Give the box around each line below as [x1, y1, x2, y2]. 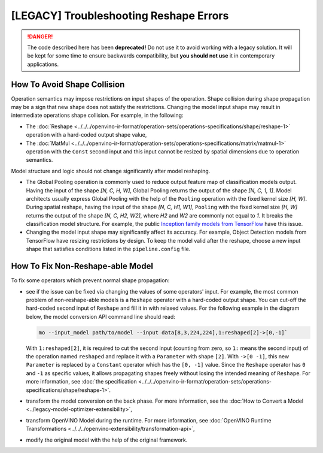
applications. [27, 61, 59, 68]
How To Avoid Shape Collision [11, 79, 125, 89]
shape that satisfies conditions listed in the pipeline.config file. [26, 246, 191, 253]
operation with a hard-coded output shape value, [26, 131, 147, 138]
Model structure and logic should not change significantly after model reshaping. [11, 167, 211, 174]
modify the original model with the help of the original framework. [26, 436, 188, 443]
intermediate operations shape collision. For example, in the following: [11, 111, 184, 119]
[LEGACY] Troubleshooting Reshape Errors [11, 9, 229, 22]
